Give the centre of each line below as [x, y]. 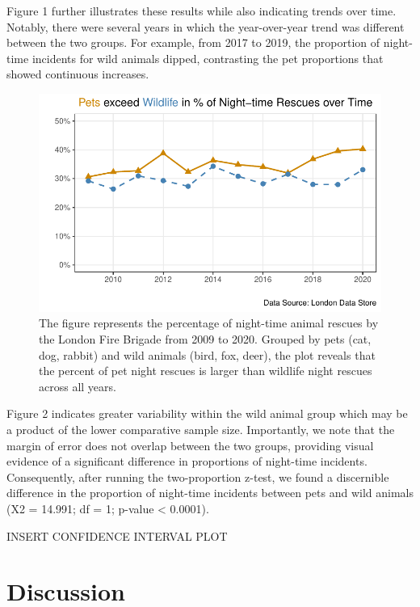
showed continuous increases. [78, 74]
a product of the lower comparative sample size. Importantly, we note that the [201, 429]
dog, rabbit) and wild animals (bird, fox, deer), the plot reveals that [207, 354]
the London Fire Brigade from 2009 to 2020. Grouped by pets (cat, [205, 338]
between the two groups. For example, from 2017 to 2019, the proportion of [193, 42]
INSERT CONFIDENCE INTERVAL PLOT [117, 535]
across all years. [78, 386]
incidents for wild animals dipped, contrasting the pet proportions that [208, 58]
